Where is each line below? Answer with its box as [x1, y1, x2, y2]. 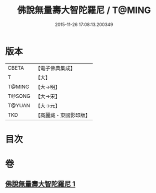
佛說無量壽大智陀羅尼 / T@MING [17, 5, 151, 16]
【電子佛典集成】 [35, 65, 76, 72]
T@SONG [7, 92, 31, 99]
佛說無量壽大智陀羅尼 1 [5, 180, 76, 188]
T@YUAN [7, 102, 30, 109]
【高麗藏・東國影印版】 [35, 111, 91, 118]
